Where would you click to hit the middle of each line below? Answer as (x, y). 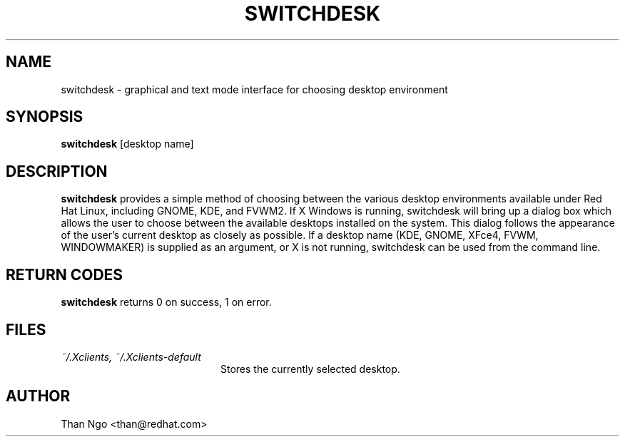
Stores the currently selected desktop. (310, 369)
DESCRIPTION (57, 171)
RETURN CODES (65, 274)
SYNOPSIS (45, 117)
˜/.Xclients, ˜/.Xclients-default (131, 356)
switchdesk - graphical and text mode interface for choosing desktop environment (254, 89)
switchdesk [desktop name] (127, 144)
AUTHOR (38, 396)
